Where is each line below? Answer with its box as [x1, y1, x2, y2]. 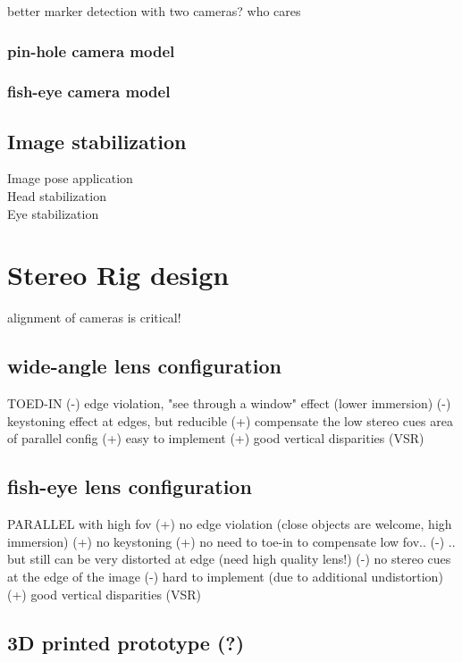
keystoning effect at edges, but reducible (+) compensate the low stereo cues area [7, 411, 453, 430]
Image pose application [7, 169, 133, 188]
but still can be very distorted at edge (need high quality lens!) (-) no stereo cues [7, 549, 451, 568]
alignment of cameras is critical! [7, 308, 181, 327]
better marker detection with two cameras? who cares [7, 2, 301, 20]
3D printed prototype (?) [7, 628, 245, 656]
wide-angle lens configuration [7, 352, 281, 380]
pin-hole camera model [7, 39, 175, 62]
